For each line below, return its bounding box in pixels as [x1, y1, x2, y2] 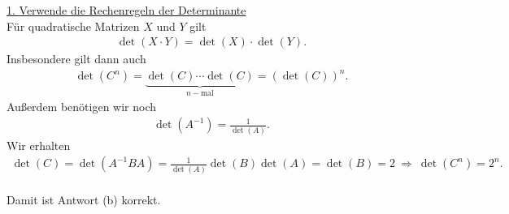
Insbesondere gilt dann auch [7, 50, 146, 67]
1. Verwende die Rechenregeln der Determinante [7, 2, 246, 18]
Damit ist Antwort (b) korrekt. [7, 191, 161, 208]
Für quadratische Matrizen [7, 17, 140, 34]
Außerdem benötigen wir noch [7, 97, 157, 114]
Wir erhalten [7, 136, 71, 153]
